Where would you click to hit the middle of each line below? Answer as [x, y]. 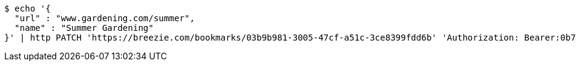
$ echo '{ [27, 8]
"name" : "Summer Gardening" [84, 28]
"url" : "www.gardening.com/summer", [104, 18]
